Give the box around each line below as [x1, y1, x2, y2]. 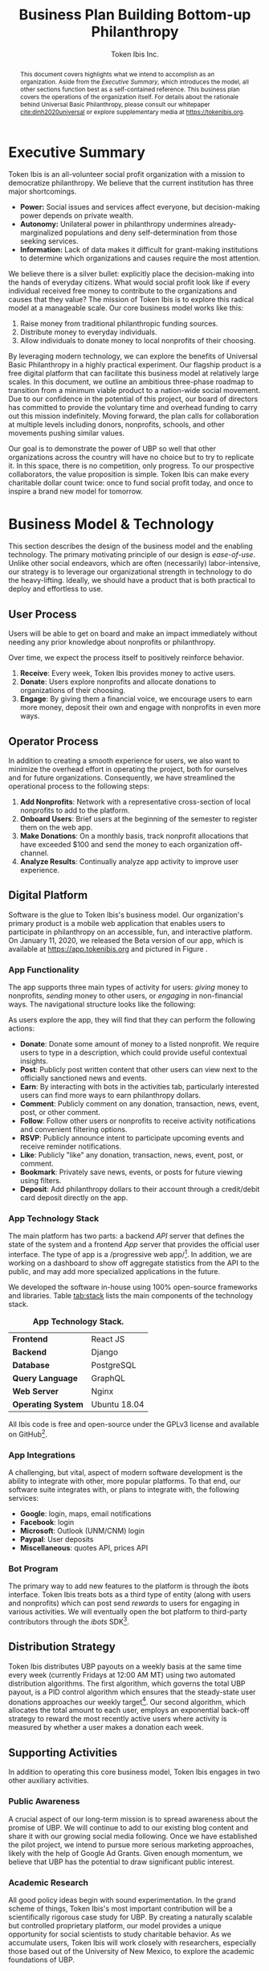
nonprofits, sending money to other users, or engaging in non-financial [8, 991, 243, 1001]
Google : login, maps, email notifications [19, 1509, 152, 1518]
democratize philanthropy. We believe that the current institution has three [8, 178, 255, 188]
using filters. [19, 1176, 62, 1186]
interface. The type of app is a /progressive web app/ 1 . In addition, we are [8, 1248, 253, 1260]
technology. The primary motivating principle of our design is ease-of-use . [8, 550, 255, 559]
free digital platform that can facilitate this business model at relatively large [8, 368, 259, 379]
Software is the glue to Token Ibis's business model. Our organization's [8, 910, 243, 920]
